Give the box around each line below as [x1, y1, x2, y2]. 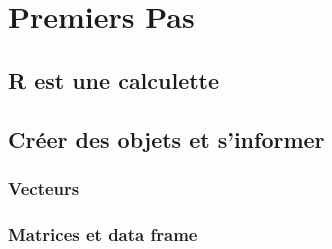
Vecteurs [8, 175, 80, 200]
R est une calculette [8, 64, 220, 95]
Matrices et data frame [8, 221, 198, 246]
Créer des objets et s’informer [8, 123, 325, 154]
